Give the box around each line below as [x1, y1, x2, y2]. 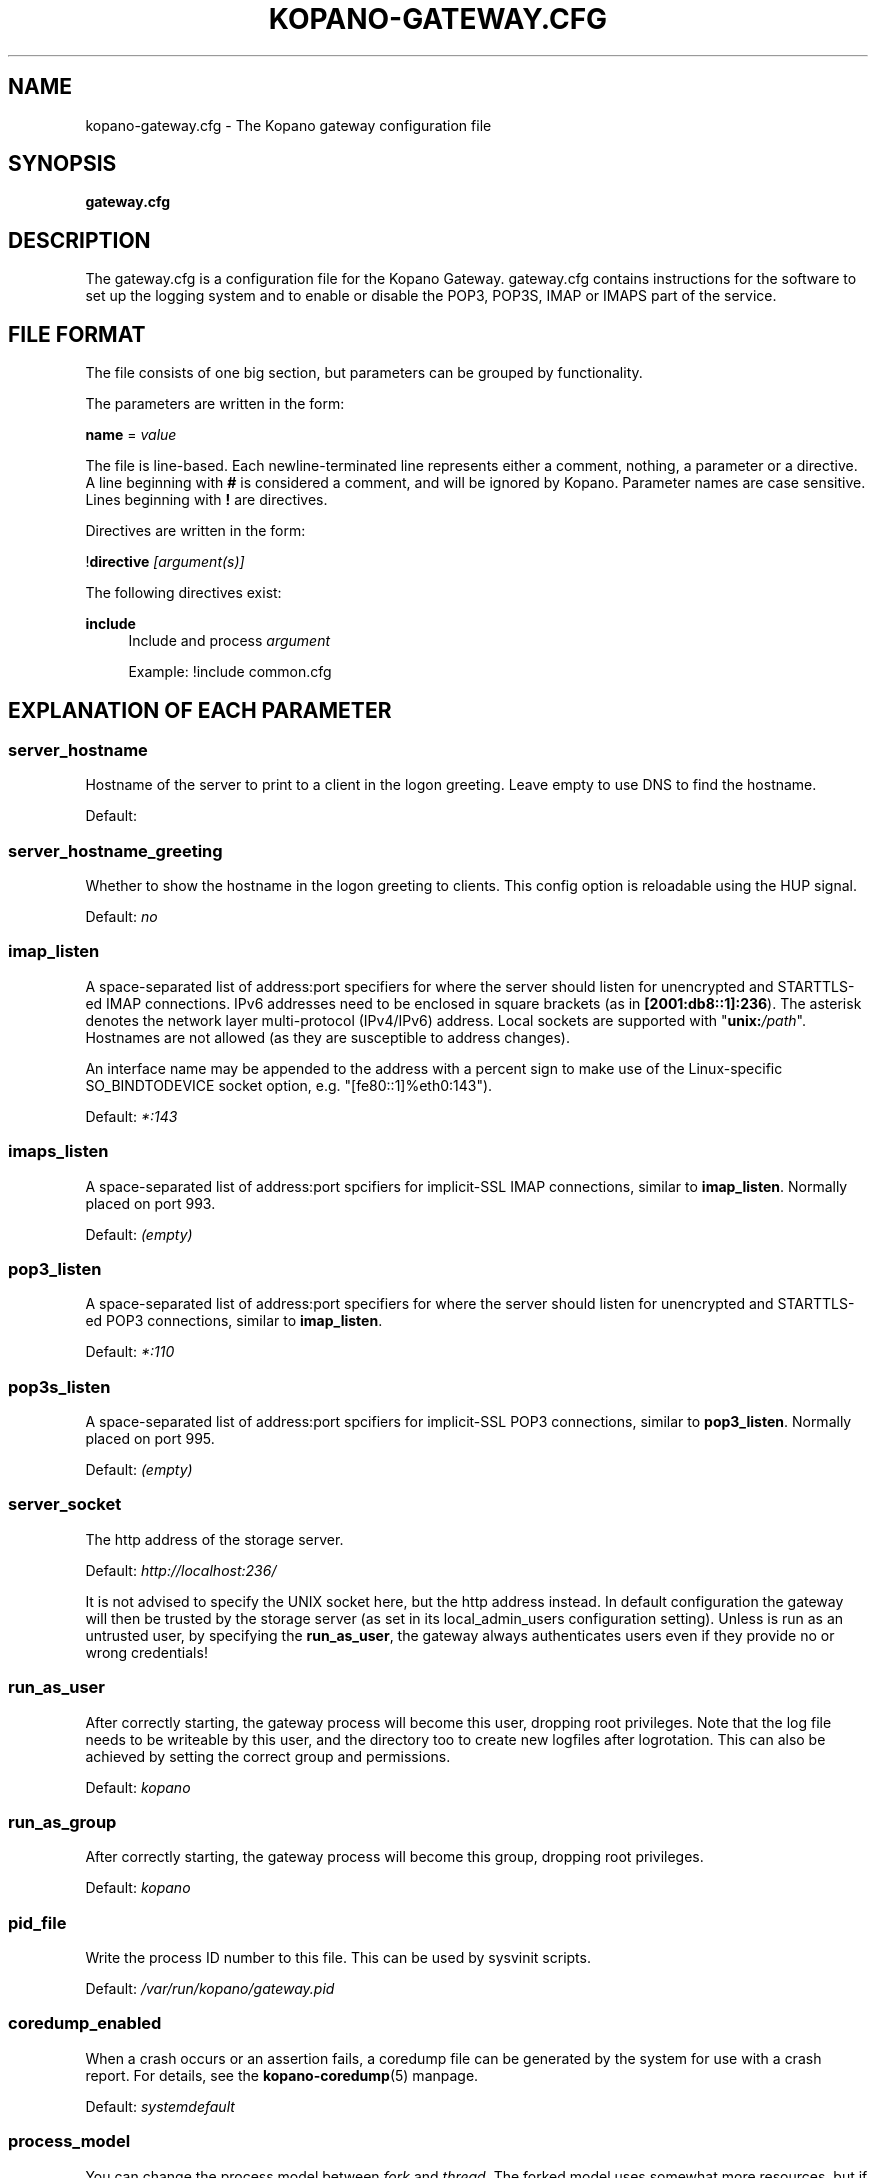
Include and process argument [128, 632, 331, 650]
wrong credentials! [85, 1643, 208, 1661]
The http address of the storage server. [85, 1530, 344, 1548]
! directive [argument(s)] [85, 553, 245, 571]
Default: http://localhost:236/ [85, 1561, 277, 1579]
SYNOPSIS [8, 151, 117, 177]
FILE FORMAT [8, 321, 146, 347]
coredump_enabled [8, 2013, 162, 2034]
